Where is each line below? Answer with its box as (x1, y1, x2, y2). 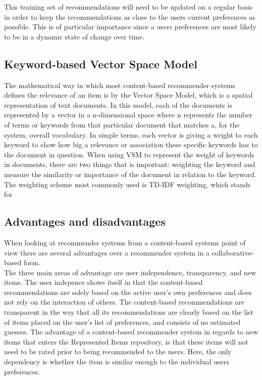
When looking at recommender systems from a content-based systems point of (4, 237, 246, 247)
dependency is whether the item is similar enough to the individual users (4, 356, 229, 367)
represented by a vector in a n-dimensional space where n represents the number (4, 109, 252, 120)
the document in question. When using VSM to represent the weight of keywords (4, 149, 254, 159)
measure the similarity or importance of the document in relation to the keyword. (4, 168, 256, 179)
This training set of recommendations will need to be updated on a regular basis (4, 2, 253, 12)
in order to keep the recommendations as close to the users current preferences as (4, 11, 255, 22)
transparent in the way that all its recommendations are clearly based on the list (4, 307, 254, 317)
